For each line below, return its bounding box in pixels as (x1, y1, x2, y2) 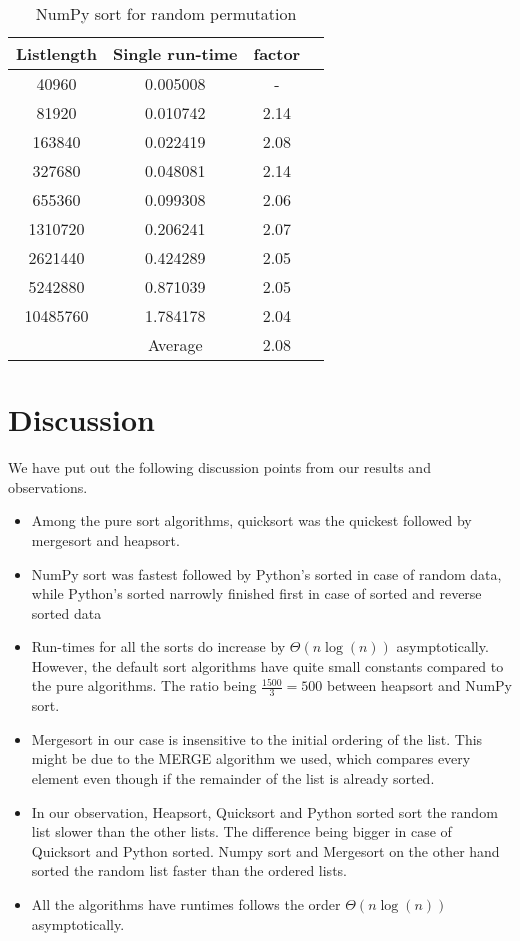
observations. (8, 476, 88, 497)
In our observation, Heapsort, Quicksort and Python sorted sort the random (31, 801, 498, 822)
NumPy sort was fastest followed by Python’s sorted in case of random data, (31, 563, 502, 584)
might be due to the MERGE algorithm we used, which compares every (31, 748, 471, 769)
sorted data (31, 602, 102, 623)
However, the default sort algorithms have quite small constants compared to (31, 655, 504, 676)
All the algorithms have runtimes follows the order (31, 894, 341, 915)
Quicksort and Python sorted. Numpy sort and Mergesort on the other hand (31, 840, 500, 861)
